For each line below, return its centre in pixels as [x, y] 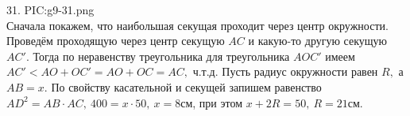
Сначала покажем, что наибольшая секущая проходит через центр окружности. [197, 25]
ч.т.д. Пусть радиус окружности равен [285, 71]
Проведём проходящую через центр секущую [116, 41]
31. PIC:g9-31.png [50, 9]
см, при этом [212, 102]
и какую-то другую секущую [317, 41]
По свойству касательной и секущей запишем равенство [186, 86]
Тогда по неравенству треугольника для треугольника [161, 56]
